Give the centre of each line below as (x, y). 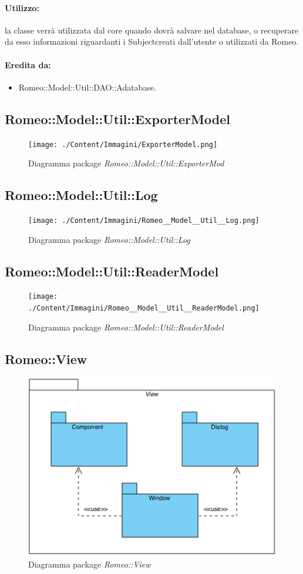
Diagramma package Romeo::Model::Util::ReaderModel (126, 327)
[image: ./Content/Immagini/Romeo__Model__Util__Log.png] (144, 221)
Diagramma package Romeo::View (90, 564)
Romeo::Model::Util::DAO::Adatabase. (87, 87)
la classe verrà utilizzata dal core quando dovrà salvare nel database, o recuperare (152, 30)
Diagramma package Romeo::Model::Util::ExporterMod (126, 163)
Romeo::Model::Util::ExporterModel (117, 119)
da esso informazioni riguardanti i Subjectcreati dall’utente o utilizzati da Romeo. (152, 41)
